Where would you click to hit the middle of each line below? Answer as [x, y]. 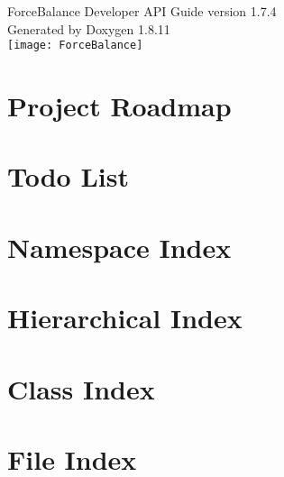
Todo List [68, 176]
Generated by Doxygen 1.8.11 [89, 28]
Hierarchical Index [125, 318]
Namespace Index [119, 247]
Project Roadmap [119, 106]
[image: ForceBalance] [75, 46]
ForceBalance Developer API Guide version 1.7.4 [142, 11]
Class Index [81, 388]
